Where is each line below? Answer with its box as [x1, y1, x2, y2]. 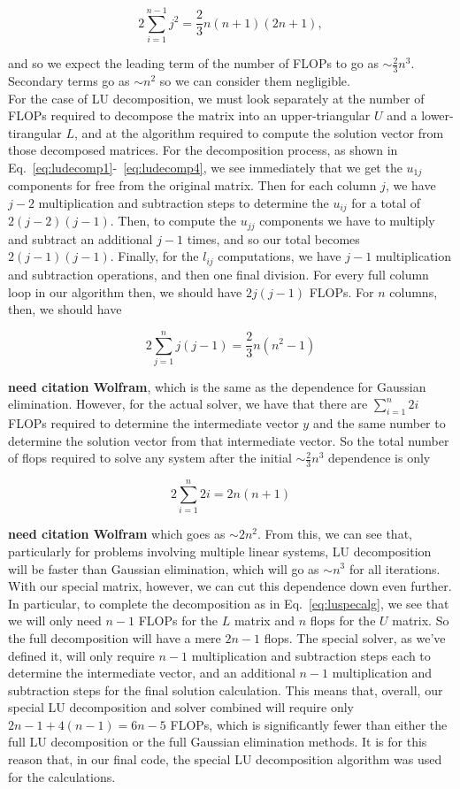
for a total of [351, 193, 421, 211]
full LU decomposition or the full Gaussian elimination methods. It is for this [8, 732, 427, 751]
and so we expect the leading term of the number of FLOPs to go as [8, 54, 379, 73]
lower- [421, 106, 454, 125]
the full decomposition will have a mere [8, 628, 221, 647]
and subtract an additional [8, 229, 153, 248]
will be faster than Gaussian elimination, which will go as [8, 559, 319, 578]
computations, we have [218, 247, 341, 265]
